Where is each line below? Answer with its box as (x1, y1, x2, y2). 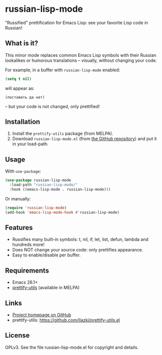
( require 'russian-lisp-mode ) (5, 205, 67, 210)
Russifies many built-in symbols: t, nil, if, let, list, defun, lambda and (12, 237, 149, 243)
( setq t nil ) (5, 76, 32, 82)
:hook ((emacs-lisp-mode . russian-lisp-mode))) (9, 187, 111, 192)
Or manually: (5, 195, 31, 202)
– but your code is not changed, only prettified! (5, 103, 100, 109)
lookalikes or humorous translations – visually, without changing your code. (5, 57, 157, 63)
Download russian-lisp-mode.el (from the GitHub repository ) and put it (12, 136, 157, 142)
